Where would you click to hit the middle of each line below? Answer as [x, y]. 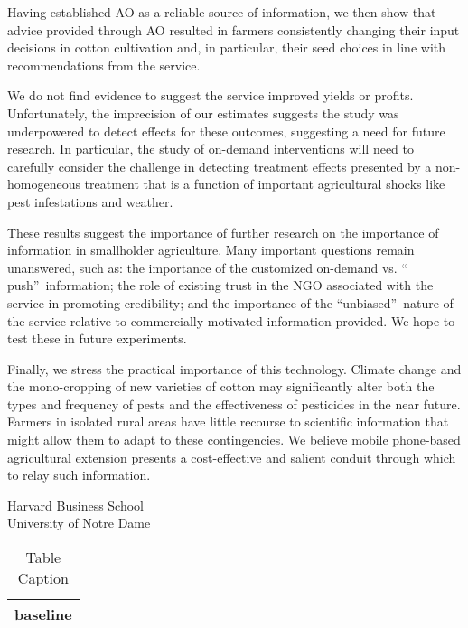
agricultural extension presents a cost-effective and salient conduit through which [232, 457]
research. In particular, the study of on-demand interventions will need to [211, 149]
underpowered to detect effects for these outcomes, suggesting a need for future [226, 131]
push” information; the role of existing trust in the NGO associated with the [220, 285]
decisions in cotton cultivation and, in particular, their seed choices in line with [227, 47]
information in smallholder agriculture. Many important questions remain [211, 250]
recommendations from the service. [104, 65]
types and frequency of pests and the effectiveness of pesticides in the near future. [234, 403]
